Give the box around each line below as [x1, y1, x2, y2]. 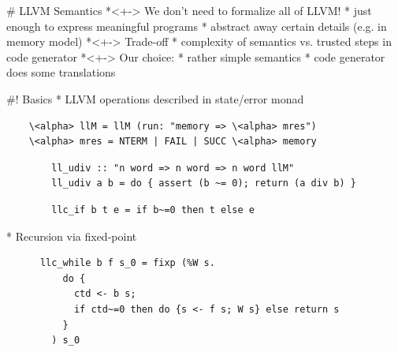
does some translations [6, 64, 116, 81]
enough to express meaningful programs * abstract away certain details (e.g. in [6, 17, 387, 34]
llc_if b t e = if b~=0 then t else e [51, 204, 255, 215]
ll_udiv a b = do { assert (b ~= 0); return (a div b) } [51, 178, 356, 189]
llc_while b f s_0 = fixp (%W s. [39, 257, 215, 269]
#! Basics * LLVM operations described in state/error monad [6, 90, 304, 107]
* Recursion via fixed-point [6, 227, 137, 244]
